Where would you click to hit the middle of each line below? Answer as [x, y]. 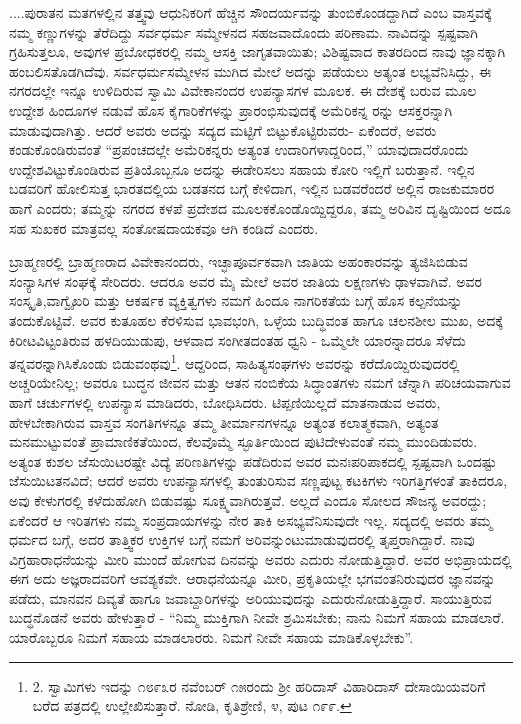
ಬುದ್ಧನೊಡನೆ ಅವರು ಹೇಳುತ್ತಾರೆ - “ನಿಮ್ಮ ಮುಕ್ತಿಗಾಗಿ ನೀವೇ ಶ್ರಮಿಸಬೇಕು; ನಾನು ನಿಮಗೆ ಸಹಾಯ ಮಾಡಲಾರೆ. [257, 617]
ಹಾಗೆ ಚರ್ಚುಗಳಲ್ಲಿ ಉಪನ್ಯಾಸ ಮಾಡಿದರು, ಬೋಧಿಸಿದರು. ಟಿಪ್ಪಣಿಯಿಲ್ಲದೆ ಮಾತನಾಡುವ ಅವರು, [225, 401]
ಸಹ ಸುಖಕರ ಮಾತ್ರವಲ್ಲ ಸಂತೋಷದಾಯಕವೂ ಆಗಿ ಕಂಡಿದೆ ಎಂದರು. [164, 227]
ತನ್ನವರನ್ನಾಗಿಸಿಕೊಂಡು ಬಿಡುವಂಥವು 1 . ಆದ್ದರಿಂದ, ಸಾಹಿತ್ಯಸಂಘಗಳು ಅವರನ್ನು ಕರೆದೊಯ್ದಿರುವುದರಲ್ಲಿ [234, 361]
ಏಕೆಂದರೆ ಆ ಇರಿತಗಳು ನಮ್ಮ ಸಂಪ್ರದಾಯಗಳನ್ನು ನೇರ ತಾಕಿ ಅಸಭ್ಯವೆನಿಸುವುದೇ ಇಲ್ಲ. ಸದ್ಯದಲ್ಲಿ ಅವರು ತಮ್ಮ [251, 519]
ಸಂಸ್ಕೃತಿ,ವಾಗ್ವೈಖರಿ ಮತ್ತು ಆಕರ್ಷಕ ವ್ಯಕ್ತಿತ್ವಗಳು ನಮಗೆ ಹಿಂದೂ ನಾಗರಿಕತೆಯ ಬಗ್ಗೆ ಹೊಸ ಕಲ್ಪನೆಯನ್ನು [236, 300]
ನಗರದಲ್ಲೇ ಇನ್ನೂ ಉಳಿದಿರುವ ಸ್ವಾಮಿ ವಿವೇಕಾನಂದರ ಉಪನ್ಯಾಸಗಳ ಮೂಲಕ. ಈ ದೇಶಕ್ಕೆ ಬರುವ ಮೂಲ [243, 90]
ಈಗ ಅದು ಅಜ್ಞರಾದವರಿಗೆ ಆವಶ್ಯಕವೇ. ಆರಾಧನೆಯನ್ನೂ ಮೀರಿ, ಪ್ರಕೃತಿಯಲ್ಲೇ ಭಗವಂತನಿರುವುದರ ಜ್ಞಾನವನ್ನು [252, 578]
